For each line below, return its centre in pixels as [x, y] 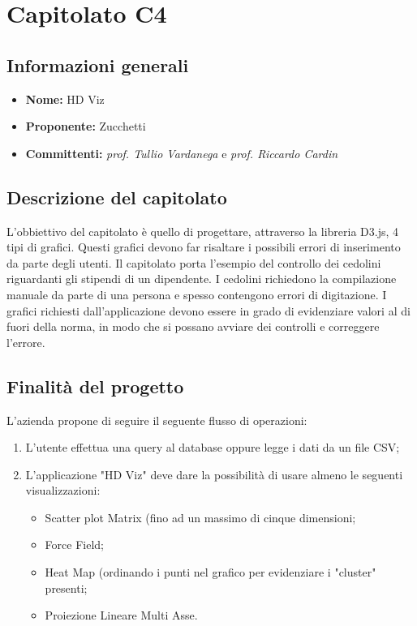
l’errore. [26, 342]
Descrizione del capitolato [117, 197]
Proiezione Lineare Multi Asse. [121, 615]
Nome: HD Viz [65, 99]
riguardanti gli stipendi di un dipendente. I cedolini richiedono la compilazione [202, 279]
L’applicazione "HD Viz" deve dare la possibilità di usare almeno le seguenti [214, 474]
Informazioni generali [98, 64]
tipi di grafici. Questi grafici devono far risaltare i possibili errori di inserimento [204, 247]
